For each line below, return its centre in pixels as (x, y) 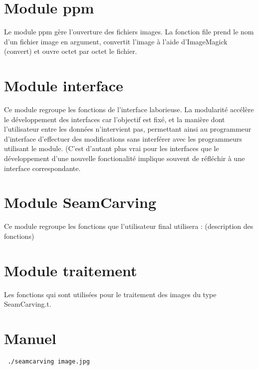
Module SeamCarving (80, 202)
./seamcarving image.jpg (49, 361)
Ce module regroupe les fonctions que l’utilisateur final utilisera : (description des (129, 226)
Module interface (64, 86)
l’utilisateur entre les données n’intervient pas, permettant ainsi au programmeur (128, 129)
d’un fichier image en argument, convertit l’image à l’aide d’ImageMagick (116, 41)
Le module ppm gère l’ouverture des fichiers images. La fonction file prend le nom (129, 32)
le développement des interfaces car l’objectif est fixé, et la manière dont (115, 119)
